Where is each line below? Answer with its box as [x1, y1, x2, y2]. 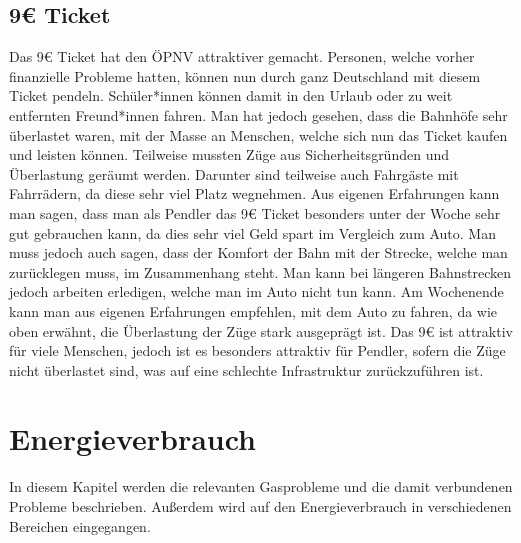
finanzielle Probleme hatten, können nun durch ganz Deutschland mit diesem [9, 65, 481, 86]
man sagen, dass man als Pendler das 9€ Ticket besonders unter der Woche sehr [9, 202, 501, 223]
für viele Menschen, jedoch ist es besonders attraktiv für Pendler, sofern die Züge [9, 340, 506, 361]
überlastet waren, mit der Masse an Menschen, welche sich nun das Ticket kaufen [9, 124, 508, 145]
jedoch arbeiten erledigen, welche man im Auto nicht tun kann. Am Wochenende [9, 281, 504, 302]
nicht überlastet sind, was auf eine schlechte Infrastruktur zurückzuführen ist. [9, 359, 484, 380]
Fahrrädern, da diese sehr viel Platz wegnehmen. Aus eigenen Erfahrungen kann [9, 183, 500, 204]
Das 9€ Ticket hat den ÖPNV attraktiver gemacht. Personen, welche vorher [9, 46, 475, 67]
